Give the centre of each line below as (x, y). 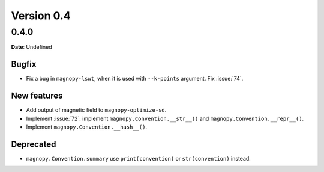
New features (37, 96)
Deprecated (34, 144)
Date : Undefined (31, 47)
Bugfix (24, 64)
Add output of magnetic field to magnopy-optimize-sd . (96, 110)
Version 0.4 (41, 16)
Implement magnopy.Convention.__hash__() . (86, 127)
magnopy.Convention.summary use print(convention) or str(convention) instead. (139, 158)
